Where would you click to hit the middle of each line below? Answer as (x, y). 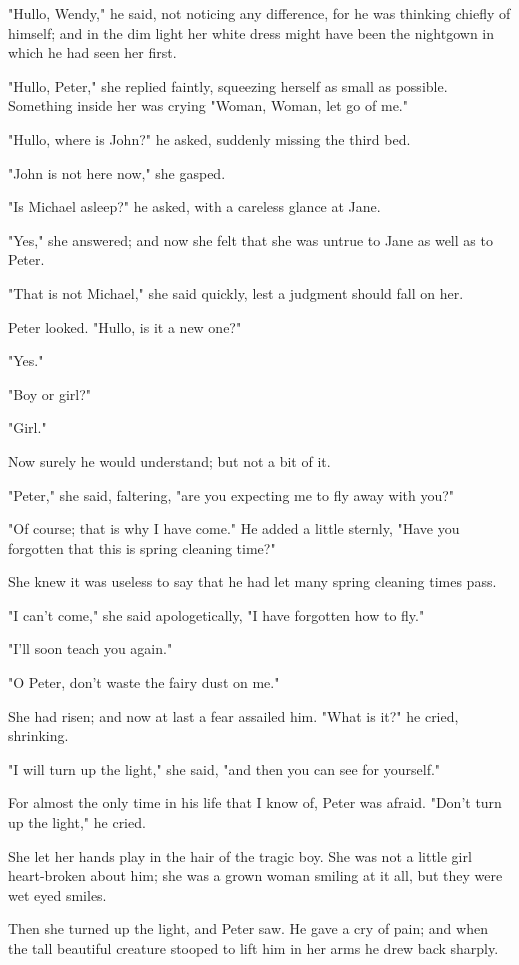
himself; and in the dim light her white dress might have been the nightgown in (251, 32)
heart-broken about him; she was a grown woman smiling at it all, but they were (255, 875)
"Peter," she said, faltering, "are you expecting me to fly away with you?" (231, 494)
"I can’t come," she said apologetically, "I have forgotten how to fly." (216, 614)
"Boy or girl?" (50, 393)
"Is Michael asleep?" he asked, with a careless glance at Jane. (194, 206)
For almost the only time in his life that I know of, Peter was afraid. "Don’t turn (255, 802)
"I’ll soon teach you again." (90, 648)
